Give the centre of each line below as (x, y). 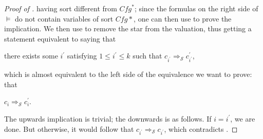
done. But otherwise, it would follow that (69, 128)
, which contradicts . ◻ (201, 128)
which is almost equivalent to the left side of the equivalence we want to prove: (128, 74)
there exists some (31, 56)
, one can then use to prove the (183, 18)
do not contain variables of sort (64, 18)
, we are (243, 118)
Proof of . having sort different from (61, 8)
